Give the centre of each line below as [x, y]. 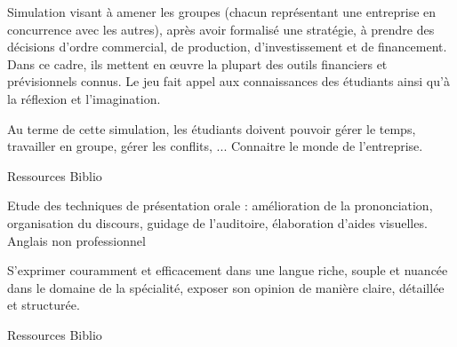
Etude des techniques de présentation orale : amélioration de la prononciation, [220, 205]
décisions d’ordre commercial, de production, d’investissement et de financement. [227, 47]
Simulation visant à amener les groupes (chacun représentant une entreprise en [222, 12]
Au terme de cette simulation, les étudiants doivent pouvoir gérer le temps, [212, 128]
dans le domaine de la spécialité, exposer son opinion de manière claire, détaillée [226, 287]
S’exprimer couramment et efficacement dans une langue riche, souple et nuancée [228, 270]
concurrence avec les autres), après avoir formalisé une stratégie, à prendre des [221, 29]
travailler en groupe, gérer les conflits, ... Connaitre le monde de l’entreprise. [215, 146]
